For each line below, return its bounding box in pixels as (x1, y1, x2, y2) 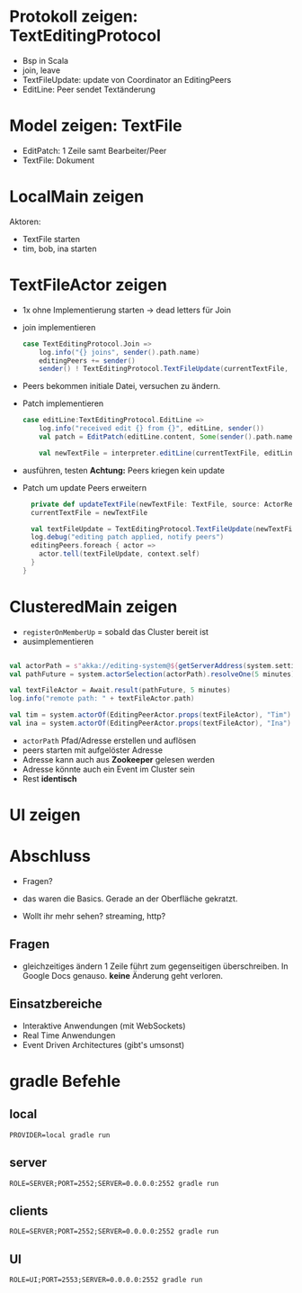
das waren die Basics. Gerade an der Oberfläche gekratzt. (22, 893, 238, 904)
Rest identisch (22, 773, 78, 784)
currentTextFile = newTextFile (31, 508, 148, 517)
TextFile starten (22, 233, 81, 244)
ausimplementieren (22, 636, 94, 646)
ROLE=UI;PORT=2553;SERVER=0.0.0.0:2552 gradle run (9, 1276, 203, 1285)
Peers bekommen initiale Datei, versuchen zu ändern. (22, 381, 221, 392)
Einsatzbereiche (9, 997, 103, 1012)
